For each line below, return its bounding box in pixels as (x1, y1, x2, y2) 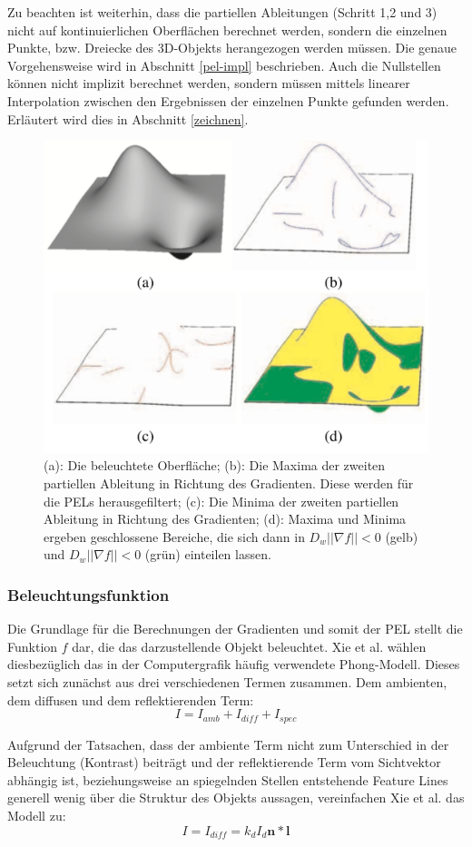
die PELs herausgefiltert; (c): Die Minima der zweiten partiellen (44, 491, 399, 510)
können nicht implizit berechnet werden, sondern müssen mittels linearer (7, 74, 410, 93)
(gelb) (385, 527, 418, 546)
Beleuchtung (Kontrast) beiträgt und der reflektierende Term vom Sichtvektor (7, 753, 441, 772)
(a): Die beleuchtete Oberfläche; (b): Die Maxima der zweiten (44, 456, 386, 475)
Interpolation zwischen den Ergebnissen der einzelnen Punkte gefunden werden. (7, 91, 449, 110)
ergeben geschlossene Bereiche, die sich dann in (44, 527, 305, 546)
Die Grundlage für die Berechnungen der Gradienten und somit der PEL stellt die (7, 619, 463, 638)
